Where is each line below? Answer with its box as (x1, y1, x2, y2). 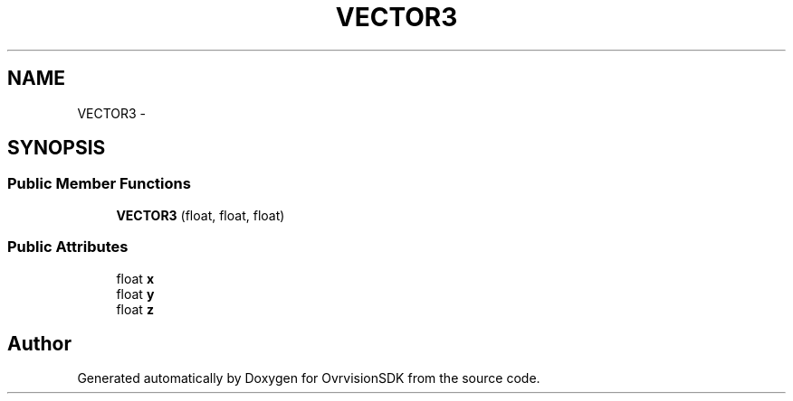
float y (116, 285, 155, 302)
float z (116, 301, 154, 317)
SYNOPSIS (7, 136, 106, 160)
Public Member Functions (7, 174, 191, 193)
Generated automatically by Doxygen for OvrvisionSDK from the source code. (77, 370, 540, 387)
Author (7, 331, 72, 355)
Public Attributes (7, 238, 129, 256)
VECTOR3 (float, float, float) (116, 207, 285, 223)
